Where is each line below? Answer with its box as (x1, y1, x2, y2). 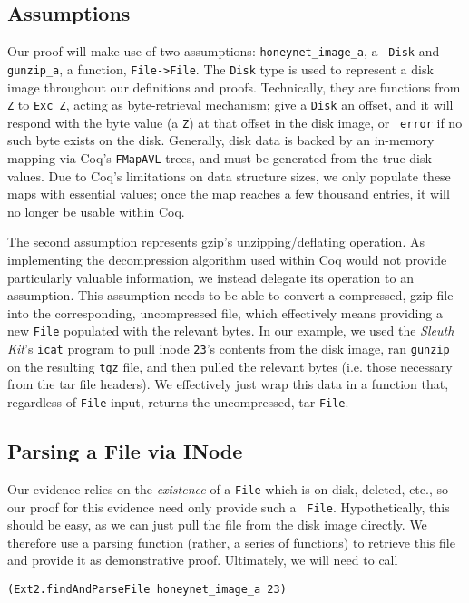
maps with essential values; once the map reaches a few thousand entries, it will (7, 184, 450, 203)
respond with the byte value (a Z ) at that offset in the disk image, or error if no (7, 112, 463, 131)
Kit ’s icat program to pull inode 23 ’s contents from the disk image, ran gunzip (7, 339, 450, 358)
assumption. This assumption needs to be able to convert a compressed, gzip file (7, 286, 454, 305)
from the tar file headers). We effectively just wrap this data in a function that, (7, 374, 449, 394)
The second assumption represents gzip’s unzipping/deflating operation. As (7, 232, 425, 251)
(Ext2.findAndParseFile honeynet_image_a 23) (7, 582, 287, 596)
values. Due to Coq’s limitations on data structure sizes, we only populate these (7, 166, 451, 185)
